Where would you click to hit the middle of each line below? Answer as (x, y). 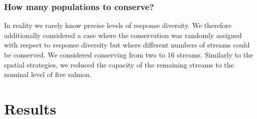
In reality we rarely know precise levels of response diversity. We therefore (118, 25)
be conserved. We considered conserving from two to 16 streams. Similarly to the (129, 54)
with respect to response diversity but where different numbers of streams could (127, 45)
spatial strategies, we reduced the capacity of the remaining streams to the (119, 64)
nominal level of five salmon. (48, 74)
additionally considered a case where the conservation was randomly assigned (123, 35)
